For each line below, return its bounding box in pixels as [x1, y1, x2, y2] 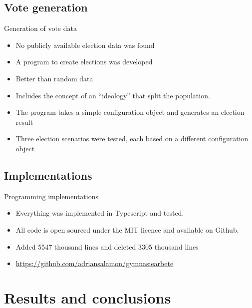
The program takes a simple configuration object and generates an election [15, 107, 245, 117]
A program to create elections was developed [15, 56, 153, 67]
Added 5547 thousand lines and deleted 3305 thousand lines [15, 241, 199, 252]
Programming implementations [4, 191, 98, 201]
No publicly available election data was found [15, 39, 155, 50]
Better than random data [15, 73, 93, 83]
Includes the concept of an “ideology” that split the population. [15, 90, 210, 100]
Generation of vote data [4, 23, 77, 33]
